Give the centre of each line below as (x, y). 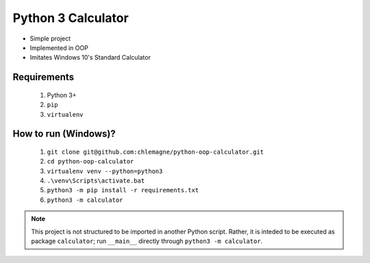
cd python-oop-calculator (90, 162)
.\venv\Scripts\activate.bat (96, 181)
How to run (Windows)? (64, 134)
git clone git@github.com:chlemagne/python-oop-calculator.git (155, 152)
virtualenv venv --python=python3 (105, 171)
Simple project (50, 38)
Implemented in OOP (59, 47)
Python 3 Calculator (71, 18)
